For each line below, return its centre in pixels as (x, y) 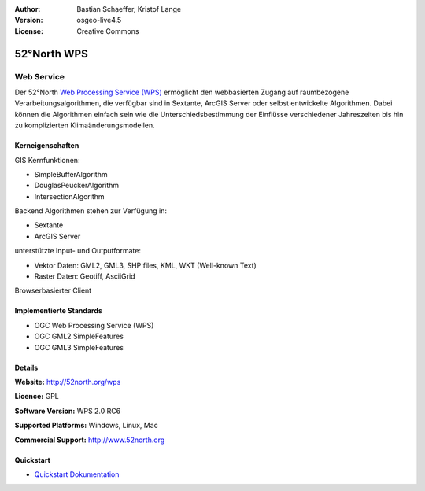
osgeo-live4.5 (99, 20)
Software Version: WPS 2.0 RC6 (68, 411)
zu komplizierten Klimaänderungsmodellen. (85, 125)
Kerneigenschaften (47, 146)
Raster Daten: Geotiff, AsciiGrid (85, 276)
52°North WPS (51, 54)
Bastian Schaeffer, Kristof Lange (129, 9)
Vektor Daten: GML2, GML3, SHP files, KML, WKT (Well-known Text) (146, 265)
